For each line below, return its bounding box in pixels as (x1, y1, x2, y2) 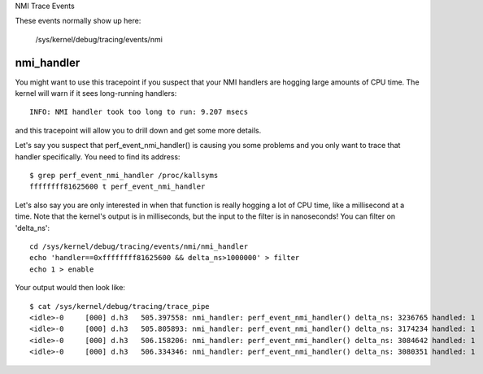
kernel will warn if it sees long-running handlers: (15, 89, 177, 98)
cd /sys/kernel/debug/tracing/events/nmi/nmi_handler (29, 241, 248, 251)
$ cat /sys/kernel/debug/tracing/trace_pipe (29, 302, 211, 311)
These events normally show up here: (15, 16, 141, 26)
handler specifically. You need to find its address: (15, 151, 181, 162)
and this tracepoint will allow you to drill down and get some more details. (15, 125, 262, 135)
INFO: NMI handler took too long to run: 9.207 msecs (29, 107, 248, 117)
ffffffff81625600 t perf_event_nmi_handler (29, 182, 206, 191)
